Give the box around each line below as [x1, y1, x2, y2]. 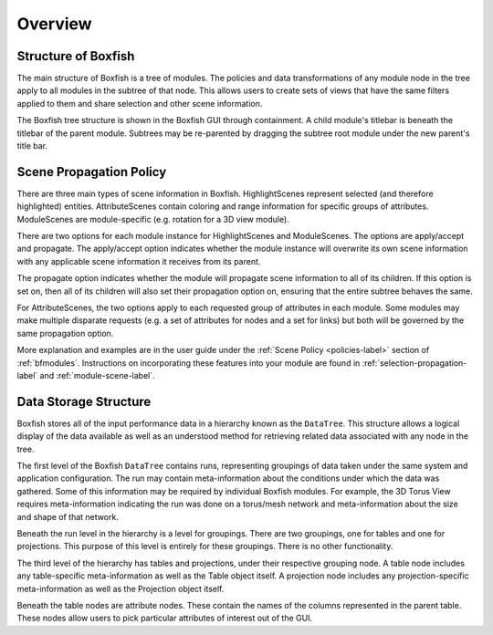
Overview [16, 14, 92, 34]
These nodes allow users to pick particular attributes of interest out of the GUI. [16, 612, 313, 624]
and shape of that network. [16, 511, 119, 522]
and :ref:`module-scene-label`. [39, 370, 155, 380]
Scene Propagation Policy [16, 164, 167, 180]
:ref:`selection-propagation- [362, 357, 467, 369]
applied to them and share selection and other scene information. [16, 98, 263, 109]
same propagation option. [16, 328, 114, 338]
